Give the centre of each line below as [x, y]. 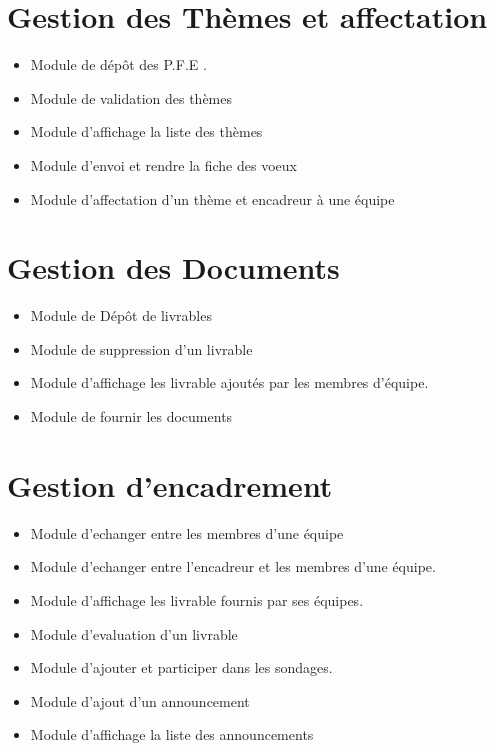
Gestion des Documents [173, 267]
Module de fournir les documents [131, 416]
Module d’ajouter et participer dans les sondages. [181, 667]
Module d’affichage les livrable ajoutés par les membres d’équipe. [229, 382]
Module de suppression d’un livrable [141, 348]
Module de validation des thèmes [131, 97]
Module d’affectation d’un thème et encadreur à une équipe [212, 198]
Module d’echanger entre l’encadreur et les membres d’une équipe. [233, 566]
